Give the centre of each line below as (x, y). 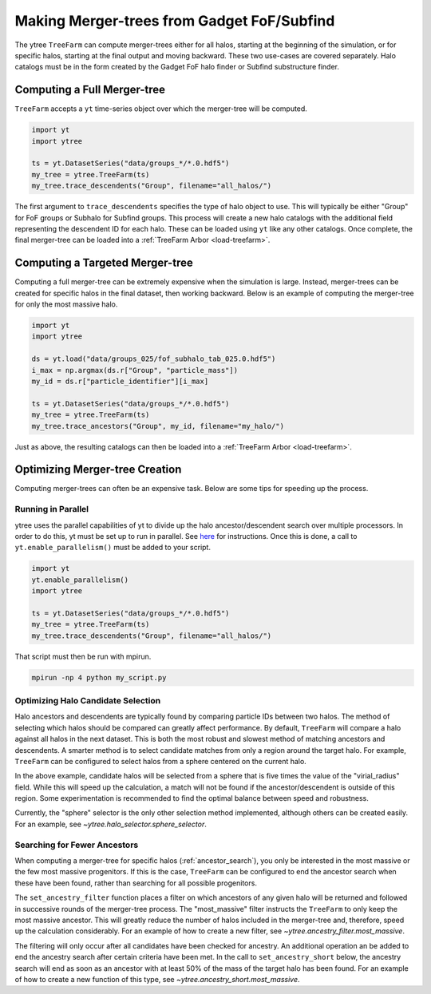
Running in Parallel (52, 509)
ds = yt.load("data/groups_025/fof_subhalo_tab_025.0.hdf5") (154, 359)
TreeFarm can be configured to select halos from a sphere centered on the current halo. (160, 761)
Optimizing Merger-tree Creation (98, 470)
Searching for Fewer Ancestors (77, 845)
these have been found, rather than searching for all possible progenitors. (136, 883)
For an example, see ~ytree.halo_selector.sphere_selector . (111, 824)
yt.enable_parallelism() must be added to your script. (113, 548)
